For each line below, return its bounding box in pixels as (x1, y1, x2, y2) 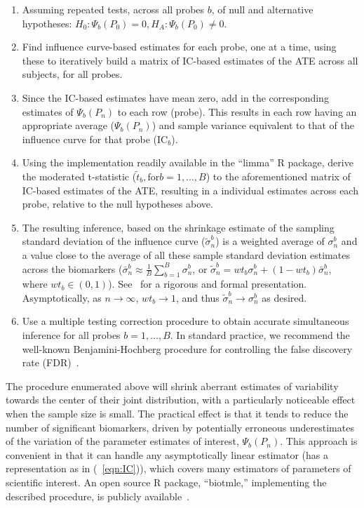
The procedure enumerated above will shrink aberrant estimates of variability (6, 378, 339, 393)
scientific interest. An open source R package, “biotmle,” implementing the (6, 475, 327, 490)
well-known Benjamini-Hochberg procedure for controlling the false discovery (22, 341, 353, 356)
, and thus (175, 290, 220, 305)
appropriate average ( (22, 118, 114, 133)
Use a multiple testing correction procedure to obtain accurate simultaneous (22, 314, 349, 328)
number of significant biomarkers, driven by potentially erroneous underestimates (6, 420, 354, 434)
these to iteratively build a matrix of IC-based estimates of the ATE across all (22, 53, 358, 67)
